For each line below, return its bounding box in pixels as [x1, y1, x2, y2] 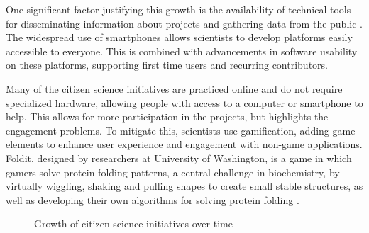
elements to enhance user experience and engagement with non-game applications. [6, 137, 363, 152]
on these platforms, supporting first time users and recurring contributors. [6, 57, 328, 72]
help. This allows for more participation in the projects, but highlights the [6, 109, 329, 124]
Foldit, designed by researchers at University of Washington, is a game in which [6, 150, 352, 165]
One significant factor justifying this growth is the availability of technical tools [6, 2, 351, 16]
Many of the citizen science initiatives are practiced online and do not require [6, 81, 343, 96]
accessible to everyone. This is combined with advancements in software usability [6, 43, 358, 58]
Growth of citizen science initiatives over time [34, 216, 233, 231]
